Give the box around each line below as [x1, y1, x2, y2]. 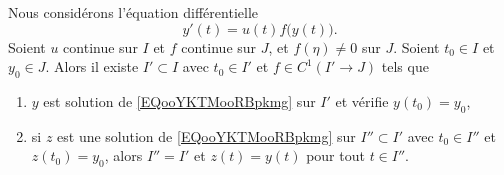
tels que [381, 56, 429, 77]
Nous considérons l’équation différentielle [8, 2, 258, 22]
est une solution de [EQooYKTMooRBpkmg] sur [57, 125, 356, 146]
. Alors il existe [45, 56, 139, 77]
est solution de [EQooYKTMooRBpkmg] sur [43, 90, 316, 111]
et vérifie [335, 90, 389, 111]
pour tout [306, 145, 365, 166]
